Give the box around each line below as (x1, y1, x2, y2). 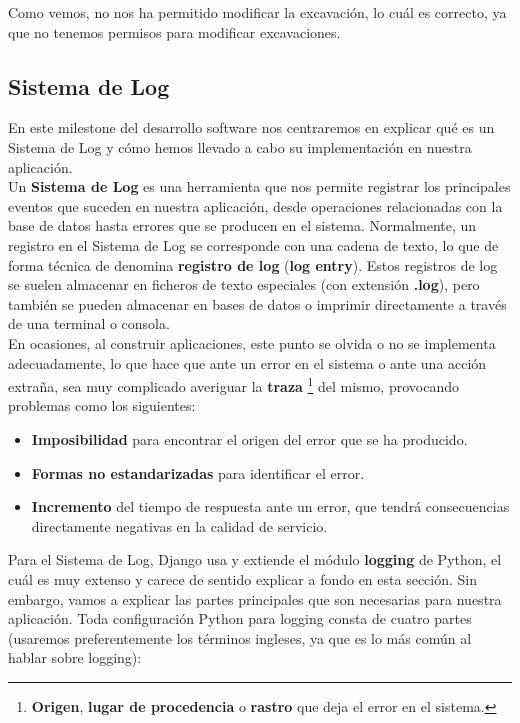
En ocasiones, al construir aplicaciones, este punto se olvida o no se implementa (8, 332, 496, 353)
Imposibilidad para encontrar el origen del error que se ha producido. (31, 428, 468, 449)
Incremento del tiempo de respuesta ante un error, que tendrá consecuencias (31, 496, 510, 517)
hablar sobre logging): (8, 647, 142, 668)
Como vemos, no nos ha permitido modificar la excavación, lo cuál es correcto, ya (8, 2, 507, 22)
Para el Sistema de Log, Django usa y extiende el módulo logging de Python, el (8, 549, 502, 570)
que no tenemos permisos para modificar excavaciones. (8, 21, 341, 42)
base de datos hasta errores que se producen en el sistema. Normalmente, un (8, 215, 477, 236)
